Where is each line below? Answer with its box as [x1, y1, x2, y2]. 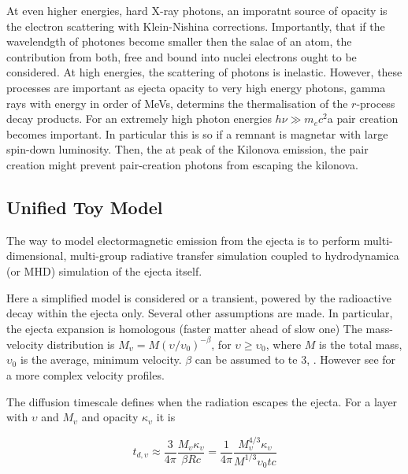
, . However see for [306, 351, 396, 368]
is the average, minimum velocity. [20, 351, 182, 368]
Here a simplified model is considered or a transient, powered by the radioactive [6, 289, 391, 306]
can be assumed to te [195, 351, 298, 368]
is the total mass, [319, 335, 402, 352]
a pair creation [327, 110, 399, 127]
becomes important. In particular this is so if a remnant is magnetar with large [6, 125, 388, 142]
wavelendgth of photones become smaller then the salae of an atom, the [6, 33, 352, 50]
